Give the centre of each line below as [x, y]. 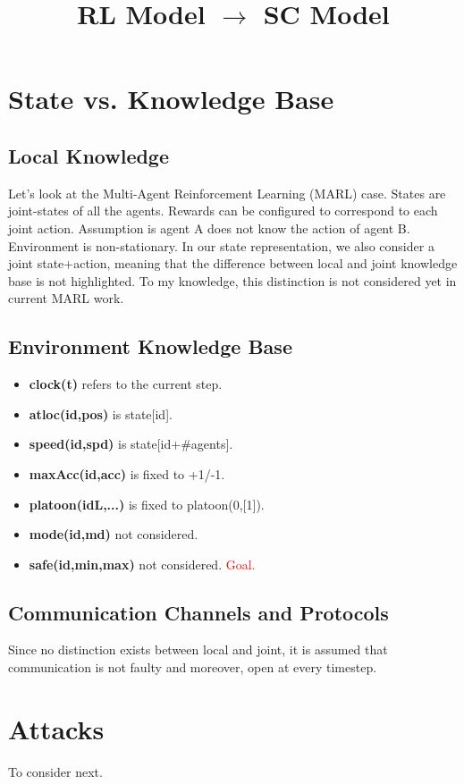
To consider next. [55, 771]
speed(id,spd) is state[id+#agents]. [131, 444]
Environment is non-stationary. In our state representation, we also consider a [221, 245]
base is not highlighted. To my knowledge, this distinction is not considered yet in [232, 280]
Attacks [56, 728]
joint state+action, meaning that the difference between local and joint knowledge [233, 263]
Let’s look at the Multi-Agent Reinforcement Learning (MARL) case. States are [227, 193]
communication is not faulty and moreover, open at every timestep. [193, 667]
